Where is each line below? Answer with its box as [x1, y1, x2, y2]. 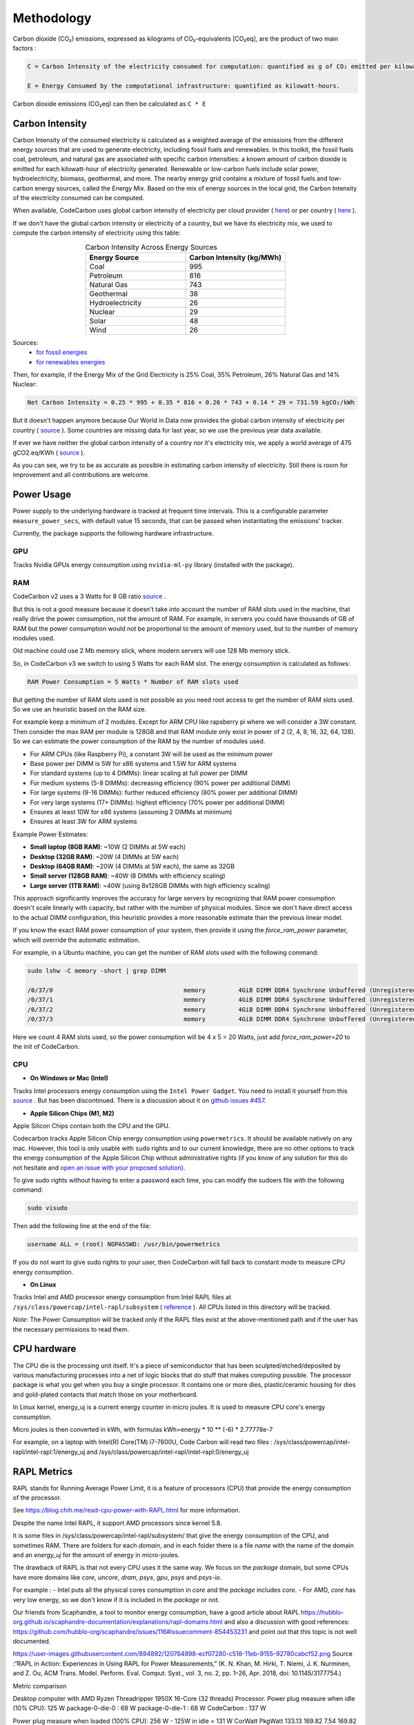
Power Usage [12, 489, 72, 500]
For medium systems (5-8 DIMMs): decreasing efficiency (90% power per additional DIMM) [30, 778, 291, 787]
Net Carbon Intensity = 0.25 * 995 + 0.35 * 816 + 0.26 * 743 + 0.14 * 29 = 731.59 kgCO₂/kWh [27, 399, 355, 406]
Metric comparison [12, 1682, 67, 1690]
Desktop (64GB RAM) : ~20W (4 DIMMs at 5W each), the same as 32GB [30, 862, 235, 870]
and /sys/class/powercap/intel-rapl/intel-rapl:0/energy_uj [86, 1448, 249, 1456]
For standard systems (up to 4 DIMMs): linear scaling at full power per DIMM [30, 769, 248, 778]
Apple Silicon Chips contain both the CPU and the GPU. [12, 1122, 170, 1130]
